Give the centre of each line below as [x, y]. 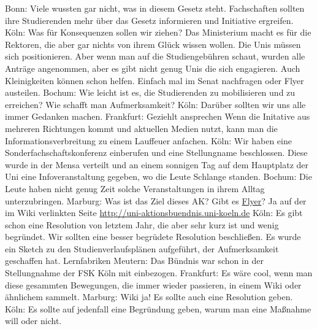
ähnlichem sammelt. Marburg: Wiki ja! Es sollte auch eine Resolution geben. [149, 297]
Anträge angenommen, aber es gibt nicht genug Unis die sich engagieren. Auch [153, 68]
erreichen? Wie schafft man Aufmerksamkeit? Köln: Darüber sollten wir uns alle [155, 104]
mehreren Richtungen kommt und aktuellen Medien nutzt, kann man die [141, 128]
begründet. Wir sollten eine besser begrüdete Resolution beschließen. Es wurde [153, 237]
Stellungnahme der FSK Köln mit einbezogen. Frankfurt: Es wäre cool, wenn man [159, 273]
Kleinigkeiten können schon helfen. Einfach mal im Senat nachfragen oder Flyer [155, 80]
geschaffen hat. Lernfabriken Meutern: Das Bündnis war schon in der [134, 261]
